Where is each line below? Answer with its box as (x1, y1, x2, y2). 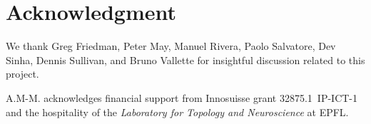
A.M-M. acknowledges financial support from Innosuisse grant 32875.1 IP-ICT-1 (6, 90, 358, 105)
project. (6, 66, 39, 81)
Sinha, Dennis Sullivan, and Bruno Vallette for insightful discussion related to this (6, 52, 365, 67)
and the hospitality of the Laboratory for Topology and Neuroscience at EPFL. (6, 104, 349, 119)
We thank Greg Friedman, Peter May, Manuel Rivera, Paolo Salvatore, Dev (6, 38, 336, 53)
